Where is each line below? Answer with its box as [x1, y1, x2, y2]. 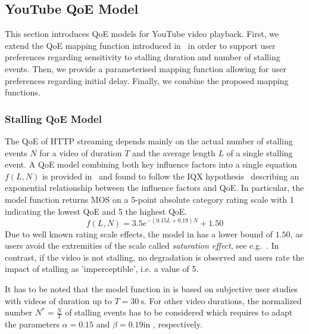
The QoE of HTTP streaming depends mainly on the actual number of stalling [5, 134, 293, 147]
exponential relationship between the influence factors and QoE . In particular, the [5, 181, 304, 194]
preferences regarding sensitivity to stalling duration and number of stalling [5, 51, 280, 63]
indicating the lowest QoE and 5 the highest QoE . [5, 205, 188, 217]
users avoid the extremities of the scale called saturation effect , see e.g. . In [5, 239, 279, 252]
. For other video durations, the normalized [143, 294, 302, 307]
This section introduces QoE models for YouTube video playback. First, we [5, 27, 279, 40]
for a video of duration [39, 146, 122, 159]
